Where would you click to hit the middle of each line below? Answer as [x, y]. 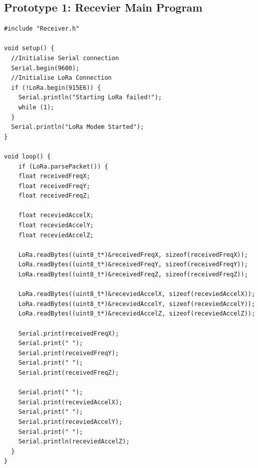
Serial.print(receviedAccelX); [70, 402]
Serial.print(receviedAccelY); [70, 422]
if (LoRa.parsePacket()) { [63, 166]
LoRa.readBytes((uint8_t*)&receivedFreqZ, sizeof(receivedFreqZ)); [133, 275]
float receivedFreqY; [54, 186]
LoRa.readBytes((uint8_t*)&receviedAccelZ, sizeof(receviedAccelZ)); [137, 314]
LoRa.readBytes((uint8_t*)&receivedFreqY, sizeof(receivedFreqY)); [133, 265]
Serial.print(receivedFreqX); [69, 333]
